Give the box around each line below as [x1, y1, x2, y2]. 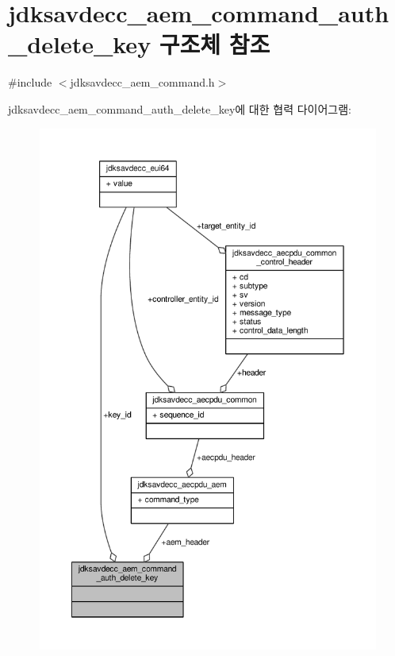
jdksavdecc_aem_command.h [70, 74, 215, 91]
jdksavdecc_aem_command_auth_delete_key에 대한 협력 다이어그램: [8, 100, 351, 117]
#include [8, 74, 52, 91]
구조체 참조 [159, 28, 270, 60]
